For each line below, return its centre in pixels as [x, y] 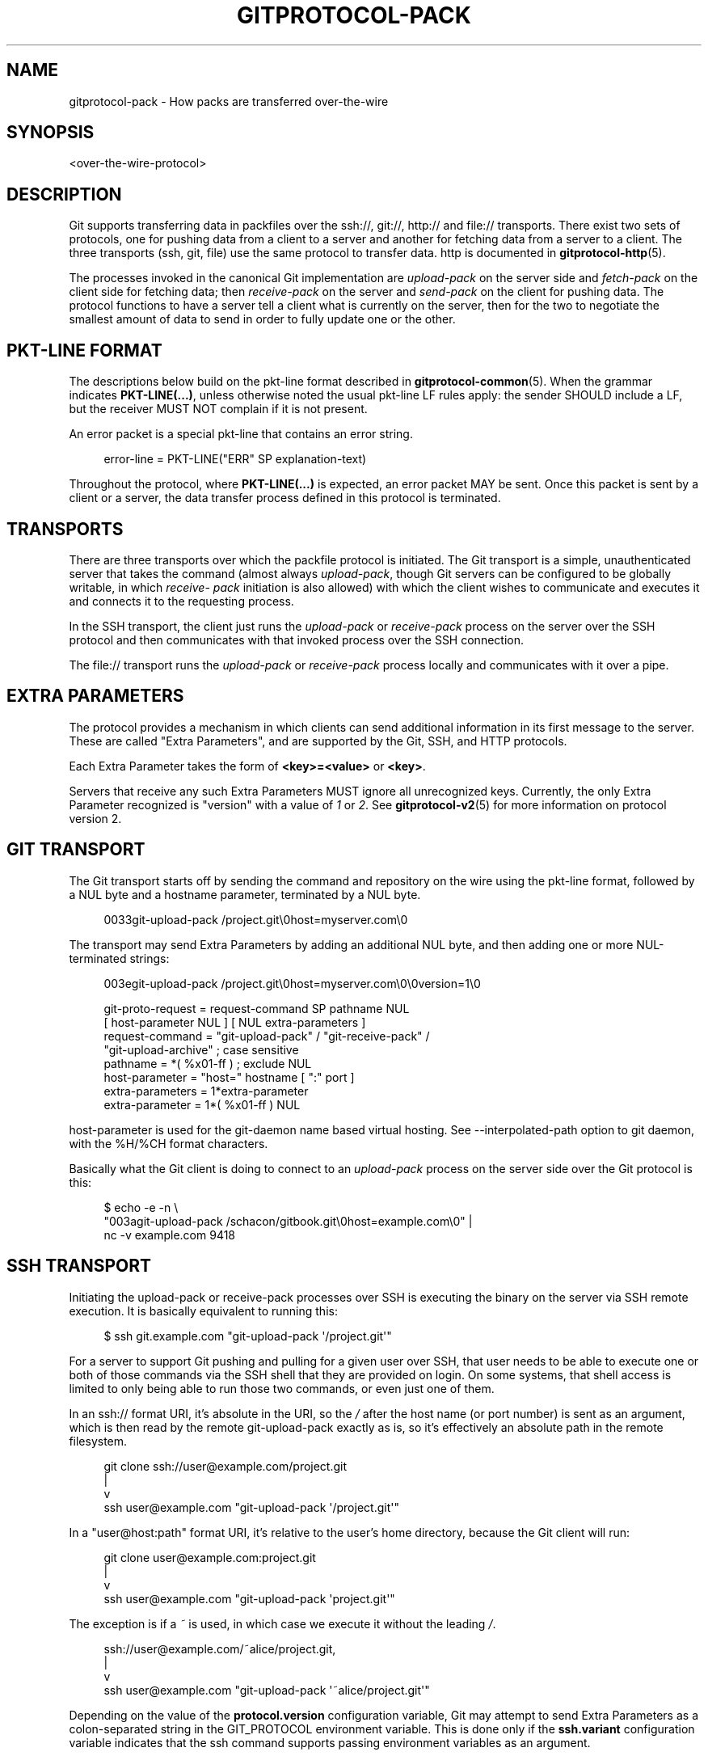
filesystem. [98, 1441]
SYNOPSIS [51, 133]
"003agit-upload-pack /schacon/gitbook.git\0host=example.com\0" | [288, 1221]
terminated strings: [119, 958]
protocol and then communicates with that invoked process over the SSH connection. [296, 640]
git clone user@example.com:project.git [210, 1557]
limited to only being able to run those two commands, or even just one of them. [282, 1388]
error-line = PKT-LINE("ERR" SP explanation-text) [235, 459]
